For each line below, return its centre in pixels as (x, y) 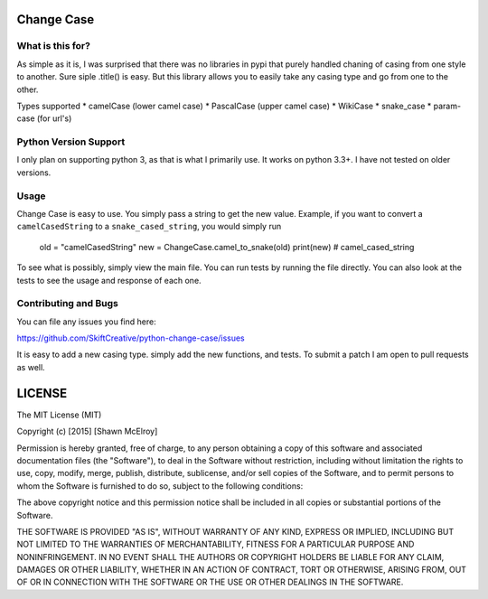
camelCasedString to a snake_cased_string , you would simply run (149, 227)
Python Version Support (71, 142)
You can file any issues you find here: (87, 322)
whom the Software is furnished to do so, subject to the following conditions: (160, 486)
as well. (31, 367)
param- (447, 106)
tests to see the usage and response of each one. (109, 280)
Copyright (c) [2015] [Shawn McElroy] (87, 431)
